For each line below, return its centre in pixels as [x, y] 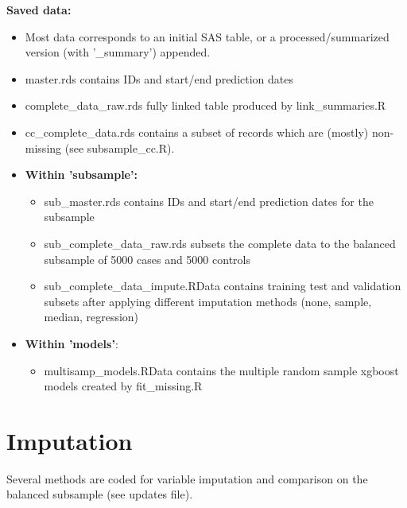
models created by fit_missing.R [123, 386]
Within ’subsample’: [81, 175]
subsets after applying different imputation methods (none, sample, [208, 301]
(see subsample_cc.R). [120, 147]
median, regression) [91, 317]
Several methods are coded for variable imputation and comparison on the [187, 478]
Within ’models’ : [72, 343]
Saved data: [39, 10]
